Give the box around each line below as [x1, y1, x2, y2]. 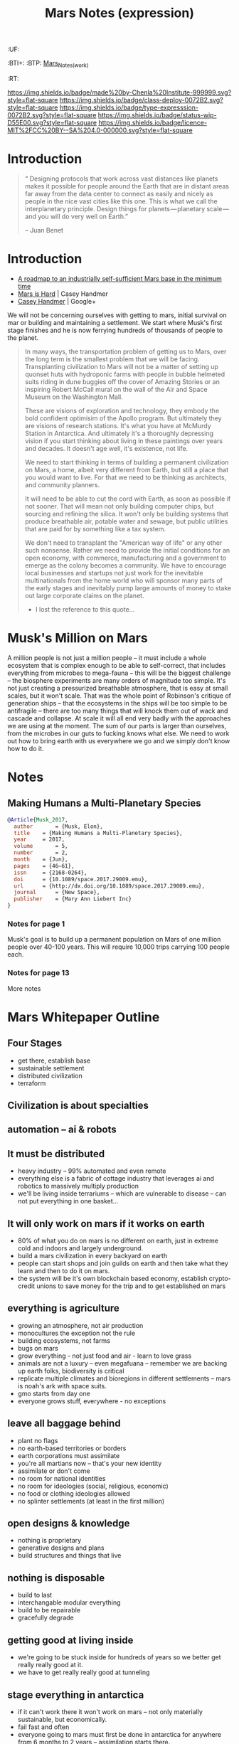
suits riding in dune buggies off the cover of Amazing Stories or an [24, 377, 221, 386]
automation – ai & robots [7, 1124, 117, 1136]
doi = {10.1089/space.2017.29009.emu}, [14, 876, 148, 883]
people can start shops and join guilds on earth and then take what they [17, 1259, 229, 1267]
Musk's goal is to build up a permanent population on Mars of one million [7, 935, 221, 944]
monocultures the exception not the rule [17, 1329, 136, 1337]
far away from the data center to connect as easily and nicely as [24, 189, 213, 198]
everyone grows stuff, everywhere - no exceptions [17, 1396, 166, 1405]
